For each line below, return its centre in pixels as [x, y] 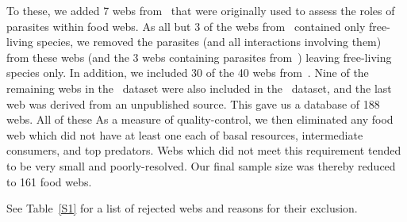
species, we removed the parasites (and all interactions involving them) [209, 42]
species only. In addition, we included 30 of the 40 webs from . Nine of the [188, 73]
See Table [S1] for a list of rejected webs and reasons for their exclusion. [182, 208]
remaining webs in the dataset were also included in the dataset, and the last [199, 88]
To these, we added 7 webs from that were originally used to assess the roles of [201, 10]
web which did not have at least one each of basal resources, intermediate [185, 134]
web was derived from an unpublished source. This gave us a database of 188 [193, 103]
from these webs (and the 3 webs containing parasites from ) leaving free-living [199, 57]
